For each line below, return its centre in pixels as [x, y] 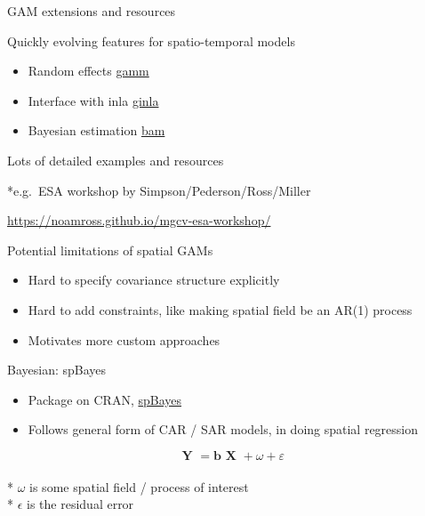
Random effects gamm [88, 71]
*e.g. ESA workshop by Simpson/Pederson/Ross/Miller [159, 190]
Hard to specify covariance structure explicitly [154, 280]
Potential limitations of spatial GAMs [110, 250]
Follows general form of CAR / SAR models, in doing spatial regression [223, 429]
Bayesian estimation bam [96, 130]
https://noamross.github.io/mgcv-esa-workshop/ [139, 220]
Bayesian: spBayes [57, 370]
